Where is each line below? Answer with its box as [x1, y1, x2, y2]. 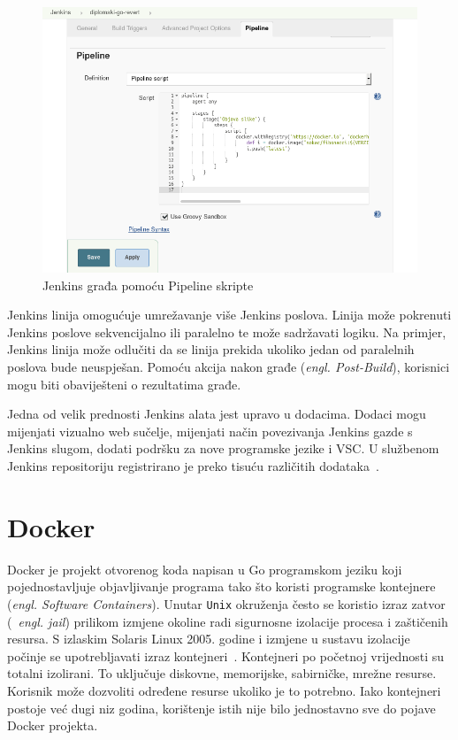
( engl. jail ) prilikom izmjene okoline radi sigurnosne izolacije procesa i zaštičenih [7, 612, 448, 630]
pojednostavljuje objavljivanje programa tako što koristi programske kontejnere [7, 577, 436, 596]
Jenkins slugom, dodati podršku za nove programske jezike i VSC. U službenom [7, 439, 439, 458]
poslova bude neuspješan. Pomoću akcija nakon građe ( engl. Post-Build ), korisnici [7, 358, 450, 376]
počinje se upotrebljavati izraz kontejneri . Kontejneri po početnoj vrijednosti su [7, 646, 444, 665]
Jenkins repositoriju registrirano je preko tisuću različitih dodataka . [7, 457, 379, 474]
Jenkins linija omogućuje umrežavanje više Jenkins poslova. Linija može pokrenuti [7, 305, 452, 324]
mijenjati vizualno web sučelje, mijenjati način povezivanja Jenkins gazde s [7, 421, 413, 440]
